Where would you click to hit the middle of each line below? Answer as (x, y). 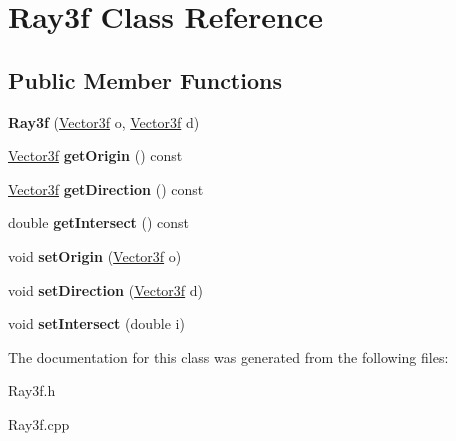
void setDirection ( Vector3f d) (106, 289)
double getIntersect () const (99, 222)
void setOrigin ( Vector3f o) (95, 255)
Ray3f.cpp (39, 423)
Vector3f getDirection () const (106, 188)
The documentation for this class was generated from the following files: (228, 356)
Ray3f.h (32, 390)
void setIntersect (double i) (96, 323)
